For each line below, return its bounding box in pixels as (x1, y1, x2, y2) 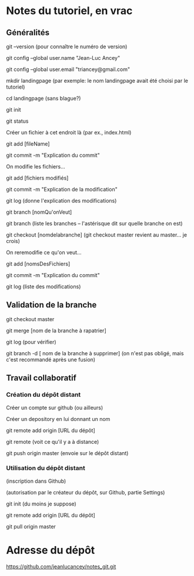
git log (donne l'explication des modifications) (6, 197, 117, 204)
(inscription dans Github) (6, 477, 66, 484)
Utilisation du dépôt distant (6, 464, 85, 472)
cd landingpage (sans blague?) (6, 95, 81, 102)
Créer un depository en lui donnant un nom (6, 415, 111, 422)
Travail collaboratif (6, 373, 76, 383)
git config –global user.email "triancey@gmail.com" (6, 66, 131, 73)
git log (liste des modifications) (6, 283, 81, 290)
